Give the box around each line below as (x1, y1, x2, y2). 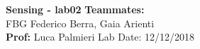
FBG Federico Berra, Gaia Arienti (6, 15, 155, 30)
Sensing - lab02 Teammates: (6, 2, 145, 16)
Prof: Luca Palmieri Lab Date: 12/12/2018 (6, 29, 195, 44)
